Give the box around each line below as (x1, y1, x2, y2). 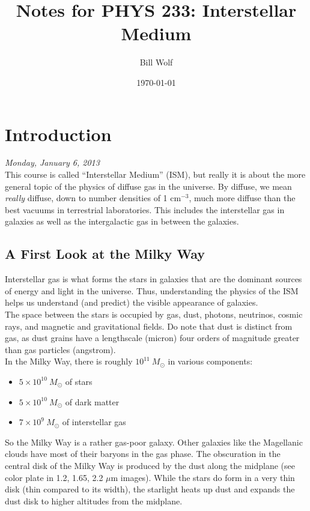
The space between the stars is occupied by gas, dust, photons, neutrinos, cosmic (5, 307, 303, 320)
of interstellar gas (62, 416, 126, 428)
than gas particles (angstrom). (5, 343, 116, 355)
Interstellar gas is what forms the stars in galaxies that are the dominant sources (5, 273, 302, 285)
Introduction (5, 121, 112, 146)
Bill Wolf (139, 56, 173, 68)
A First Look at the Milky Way (5, 244, 205, 263)
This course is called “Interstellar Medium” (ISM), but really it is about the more (5, 168, 306, 181)
